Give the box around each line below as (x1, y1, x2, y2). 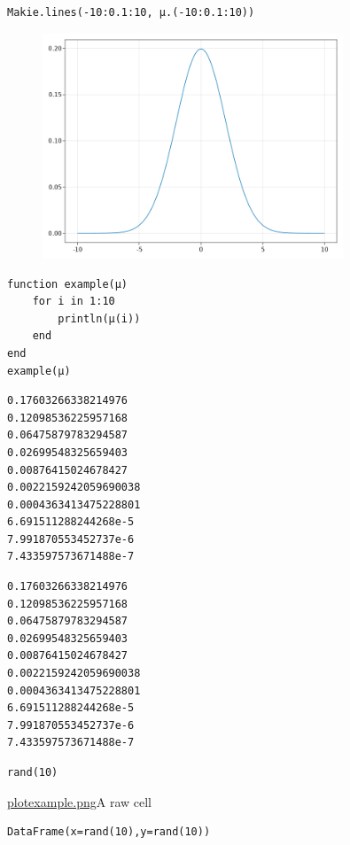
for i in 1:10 (32, 295, 115, 308)
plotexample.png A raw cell (7, 792, 152, 810)
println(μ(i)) (58, 312, 141, 325)
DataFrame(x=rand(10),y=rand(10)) (7, 826, 211, 839)
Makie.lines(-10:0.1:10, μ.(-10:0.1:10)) (7, 6, 255, 19)
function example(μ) (7, 277, 128, 291)
